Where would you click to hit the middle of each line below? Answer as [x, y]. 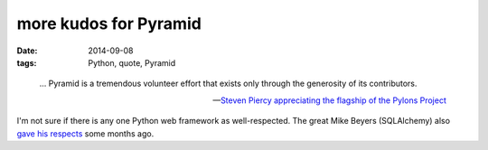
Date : [27, 51]
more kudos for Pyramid [109, 23]
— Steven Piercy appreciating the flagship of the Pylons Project [329, 100]
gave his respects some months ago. [85, 133]
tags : [27, 62]
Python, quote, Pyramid [132, 62]
